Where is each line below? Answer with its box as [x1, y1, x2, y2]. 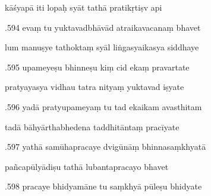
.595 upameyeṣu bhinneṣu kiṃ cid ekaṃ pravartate [5, 60, 190, 73]
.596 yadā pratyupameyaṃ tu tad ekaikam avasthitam [5, 100, 202, 113]
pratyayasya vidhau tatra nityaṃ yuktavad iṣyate [5, 81, 184, 93]
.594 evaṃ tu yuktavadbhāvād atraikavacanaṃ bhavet [5, 21, 201, 33]
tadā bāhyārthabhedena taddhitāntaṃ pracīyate [5, 120, 179, 133]
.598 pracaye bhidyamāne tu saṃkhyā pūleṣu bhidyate [5, 180, 202, 192]
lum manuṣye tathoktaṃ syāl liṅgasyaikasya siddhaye [5, 41, 199, 53]
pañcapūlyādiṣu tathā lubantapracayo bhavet [5, 160, 169, 172]
